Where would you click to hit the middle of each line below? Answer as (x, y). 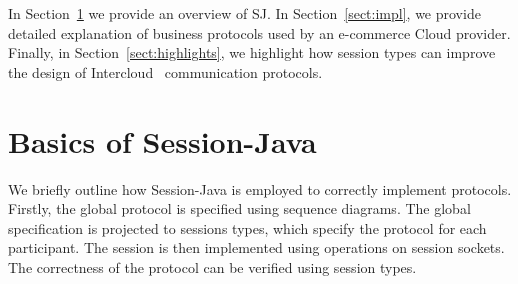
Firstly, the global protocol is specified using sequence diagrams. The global (239, 208)
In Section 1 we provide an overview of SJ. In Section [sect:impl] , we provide (244, 13)
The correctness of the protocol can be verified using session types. (212, 266)
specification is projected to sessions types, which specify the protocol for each (247, 227)
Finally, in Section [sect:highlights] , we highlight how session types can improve (252, 52)
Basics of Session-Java (162, 140)
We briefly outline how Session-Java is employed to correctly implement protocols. (260, 188)
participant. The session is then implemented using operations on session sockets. (256, 247)
